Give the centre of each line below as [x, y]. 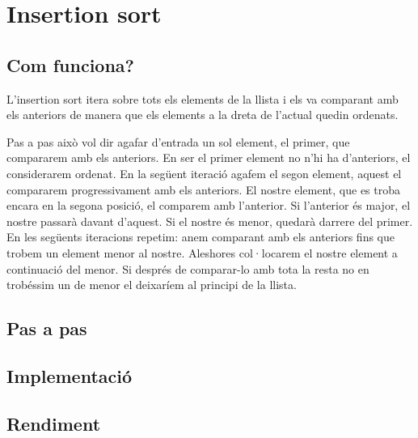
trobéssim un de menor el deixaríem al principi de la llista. [152, 285]
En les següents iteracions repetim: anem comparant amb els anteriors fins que [201, 237]
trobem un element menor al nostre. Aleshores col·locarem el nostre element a [202, 252]
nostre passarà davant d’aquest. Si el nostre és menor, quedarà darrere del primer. [210, 221]
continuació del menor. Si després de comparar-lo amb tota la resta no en [188, 268]
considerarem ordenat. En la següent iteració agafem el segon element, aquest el [204, 173]
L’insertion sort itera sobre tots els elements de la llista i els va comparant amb [203, 98]
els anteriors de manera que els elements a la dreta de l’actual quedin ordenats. [203, 115]
